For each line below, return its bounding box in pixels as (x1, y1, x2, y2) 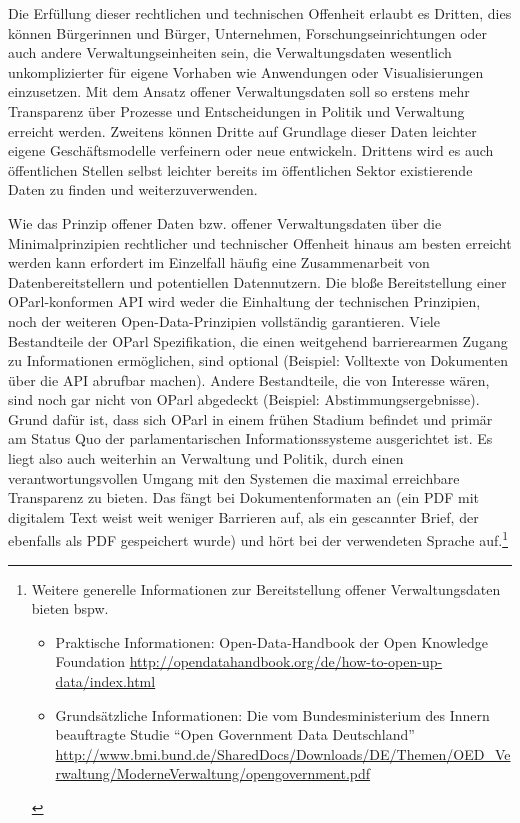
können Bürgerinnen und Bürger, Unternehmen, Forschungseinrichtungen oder (8, 22, 488, 43)
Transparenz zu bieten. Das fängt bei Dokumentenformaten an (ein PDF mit (8, 487, 480, 508)
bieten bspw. (31, 598, 109, 619)
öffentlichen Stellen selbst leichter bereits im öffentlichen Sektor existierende (8, 159, 473, 180)
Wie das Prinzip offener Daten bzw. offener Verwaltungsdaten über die (8, 212, 442, 233)
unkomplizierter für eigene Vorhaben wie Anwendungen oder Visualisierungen (8, 61, 484, 82)
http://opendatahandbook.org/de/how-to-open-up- (129, 651, 443, 672)
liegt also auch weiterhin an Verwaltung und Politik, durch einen (8, 448, 404, 469)
